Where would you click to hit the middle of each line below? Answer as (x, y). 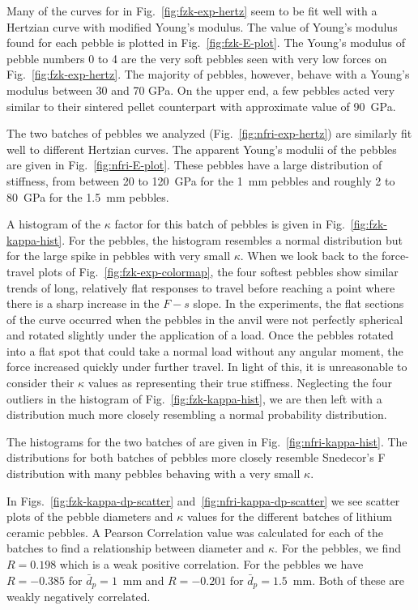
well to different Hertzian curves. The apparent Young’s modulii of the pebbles (202, 149)
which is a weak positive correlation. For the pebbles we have (211, 564)
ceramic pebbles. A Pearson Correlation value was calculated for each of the (195, 532)
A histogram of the (54, 224)
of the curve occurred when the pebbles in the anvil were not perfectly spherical (205, 319)
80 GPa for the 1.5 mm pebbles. (88, 196)
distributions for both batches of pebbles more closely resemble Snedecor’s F (196, 457)
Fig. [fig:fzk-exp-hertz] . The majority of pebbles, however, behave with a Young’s (208, 74)
